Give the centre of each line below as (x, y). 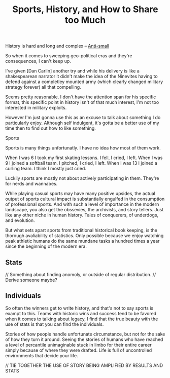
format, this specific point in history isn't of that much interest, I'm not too (82, 102)
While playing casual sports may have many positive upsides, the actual (80, 194)
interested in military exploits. (36, 108)
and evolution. (20, 220)
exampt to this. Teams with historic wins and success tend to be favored (81, 313)
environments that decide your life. (42, 355)
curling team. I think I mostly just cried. (46, 169)
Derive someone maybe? (31, 280)
